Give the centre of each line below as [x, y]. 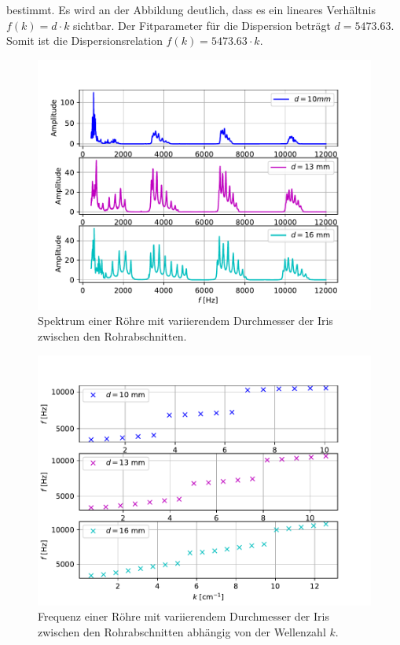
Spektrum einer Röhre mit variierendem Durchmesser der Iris [185, 321]
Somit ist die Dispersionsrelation [84, 41]
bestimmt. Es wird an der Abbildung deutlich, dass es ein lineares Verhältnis [191, 9]
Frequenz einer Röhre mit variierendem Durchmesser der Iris [183, 616]
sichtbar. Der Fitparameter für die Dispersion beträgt [202, 25]
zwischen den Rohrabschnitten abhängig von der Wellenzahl [182, 631]
